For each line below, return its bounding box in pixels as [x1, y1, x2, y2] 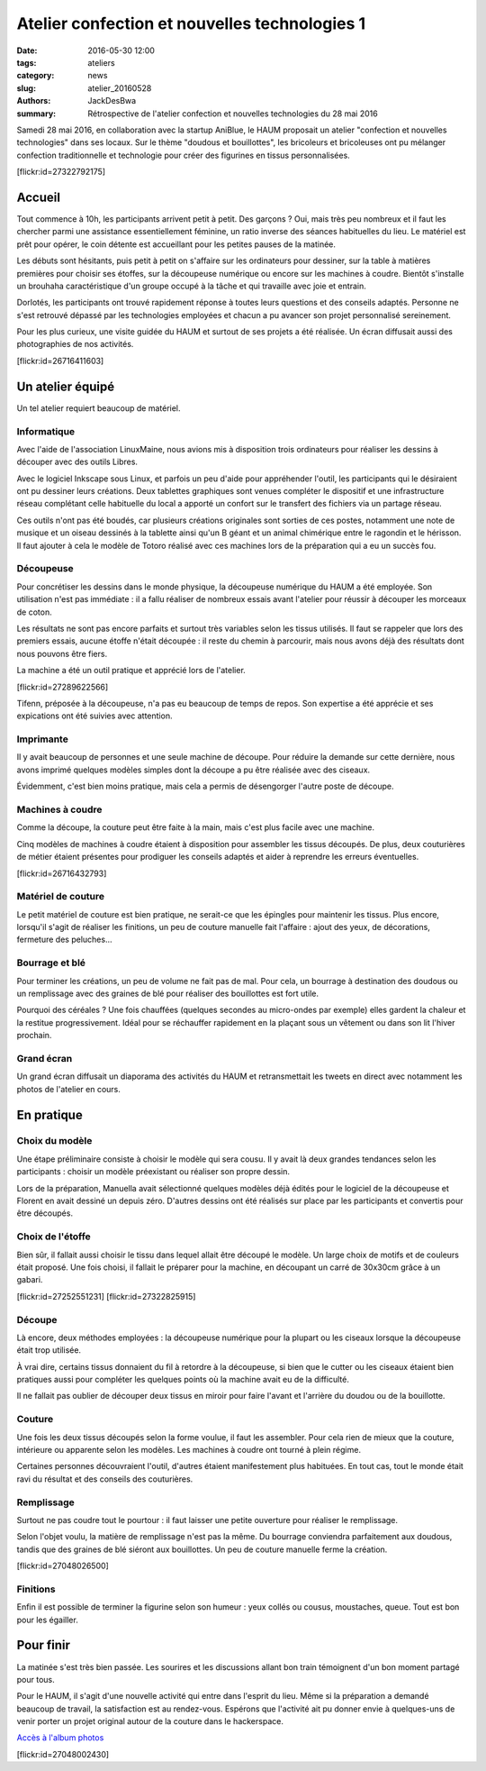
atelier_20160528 [87, 82, 152, 94]
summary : [16, 108, 57, 119]
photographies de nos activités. [16, 339, 134, 350]
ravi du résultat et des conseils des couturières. [16, 1474, 193, 1484]
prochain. [16, 1030, 52, 1041]
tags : [16, 57, 37, 68]
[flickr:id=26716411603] [16, 355, 104, 366]
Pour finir [16, 1638, 71, 1653]
